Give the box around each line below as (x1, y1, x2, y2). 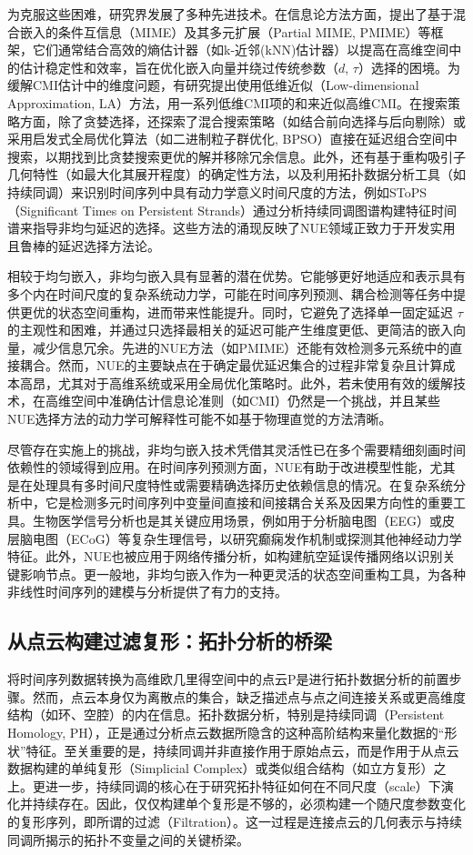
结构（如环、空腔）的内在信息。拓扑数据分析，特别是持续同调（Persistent (7, 705, 445, 724)
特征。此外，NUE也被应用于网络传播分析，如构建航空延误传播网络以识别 (7, 547, 443, 566)
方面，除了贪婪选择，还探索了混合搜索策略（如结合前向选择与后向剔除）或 (19, 111, 466, 130)
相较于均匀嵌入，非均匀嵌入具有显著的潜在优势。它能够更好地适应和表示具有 (7, 267, 466, 286)
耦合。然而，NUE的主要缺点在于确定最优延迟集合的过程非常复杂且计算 (19, 356, 443, 375)
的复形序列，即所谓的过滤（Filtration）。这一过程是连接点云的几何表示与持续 (7, 811, 462, 830)
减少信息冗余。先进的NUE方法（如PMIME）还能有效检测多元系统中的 (32, 337, 450, 357)
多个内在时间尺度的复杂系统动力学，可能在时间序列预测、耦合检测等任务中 (7, 284, 453, 303)
